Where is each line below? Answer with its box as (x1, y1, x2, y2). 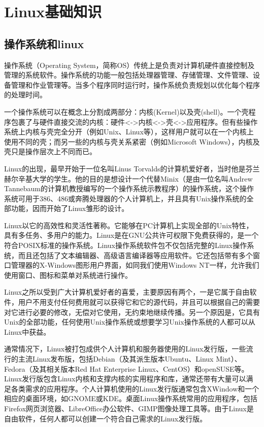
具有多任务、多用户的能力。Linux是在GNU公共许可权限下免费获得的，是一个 (4, 230, 259, 240)
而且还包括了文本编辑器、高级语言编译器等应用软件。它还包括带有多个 (18, 250, 253, 260)
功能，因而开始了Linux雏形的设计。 (11, 203, 129, 213)
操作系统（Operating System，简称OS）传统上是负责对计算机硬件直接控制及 (4, 59, 255, 70)
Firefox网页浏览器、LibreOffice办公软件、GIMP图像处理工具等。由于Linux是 (4, 403, 254, 413)
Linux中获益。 (4, 326, 51, 337)
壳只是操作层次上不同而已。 (4, 146, 96, 157)
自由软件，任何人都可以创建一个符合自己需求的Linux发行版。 (4, 413, 207, 423)
